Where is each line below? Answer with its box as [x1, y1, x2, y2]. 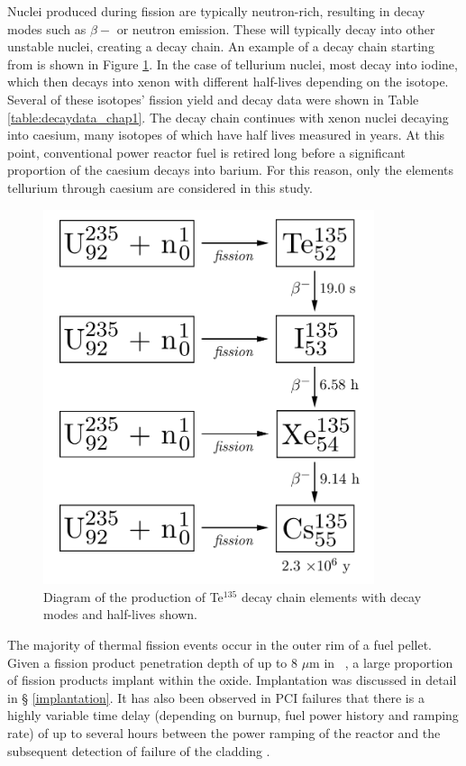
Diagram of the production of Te [43, 587, 224, 606]
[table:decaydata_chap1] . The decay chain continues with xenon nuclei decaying [7, 107, 449, 126]
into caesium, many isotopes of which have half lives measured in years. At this [7, 125, 445, 144]
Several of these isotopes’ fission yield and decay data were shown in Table [7, 89, 419, 108]
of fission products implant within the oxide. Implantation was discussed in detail [7, 670, 457, 689]
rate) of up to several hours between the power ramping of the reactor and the [7, 724, 441, 743]
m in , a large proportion [309, 652, 453, 671]
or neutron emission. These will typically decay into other [116, 19, 435, 38]
